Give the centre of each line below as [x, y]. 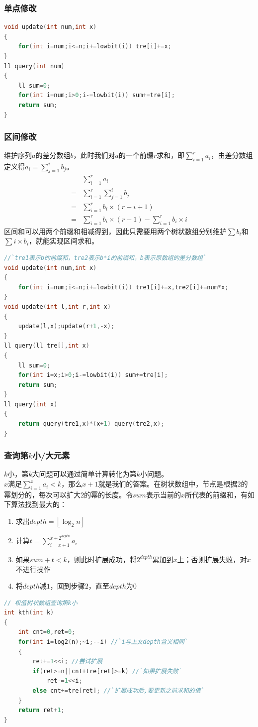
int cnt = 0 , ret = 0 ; [47, 632]
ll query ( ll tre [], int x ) [47, 346]
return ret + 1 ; [41, 710]
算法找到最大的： [39, 504]
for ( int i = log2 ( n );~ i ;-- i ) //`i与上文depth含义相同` [103, 642]
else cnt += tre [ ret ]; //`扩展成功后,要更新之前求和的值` [118, 691]
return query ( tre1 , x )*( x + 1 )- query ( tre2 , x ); [91, 424]
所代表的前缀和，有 [216, 494]
